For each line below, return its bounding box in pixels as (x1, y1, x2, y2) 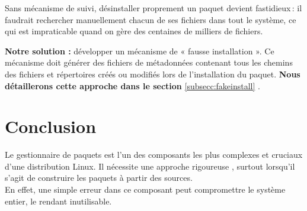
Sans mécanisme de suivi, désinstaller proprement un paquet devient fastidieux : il (5, 2, 302, 14)
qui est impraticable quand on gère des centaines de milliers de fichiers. (5, 25, 263, 37)
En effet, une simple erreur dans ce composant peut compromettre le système (5, 183, 286, 196)
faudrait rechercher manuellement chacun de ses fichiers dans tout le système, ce (5, 13, 296, 25)
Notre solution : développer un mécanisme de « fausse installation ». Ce (5, 44, 274, 57)
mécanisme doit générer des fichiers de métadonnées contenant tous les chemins (5, 56, 293, 69)
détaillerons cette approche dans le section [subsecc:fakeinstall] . (5, 79, 260, 92)
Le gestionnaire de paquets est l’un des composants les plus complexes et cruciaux (5, 148, 303, 161)
